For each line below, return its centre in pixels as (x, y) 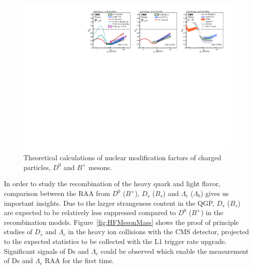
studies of (18, 232)
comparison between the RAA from (57, 193)
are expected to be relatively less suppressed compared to (90, 212)
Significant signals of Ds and (46, 251)
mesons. (100, 167)
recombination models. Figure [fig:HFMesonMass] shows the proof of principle (121, 222)
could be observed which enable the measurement (174, 251)
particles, (37, 167)
